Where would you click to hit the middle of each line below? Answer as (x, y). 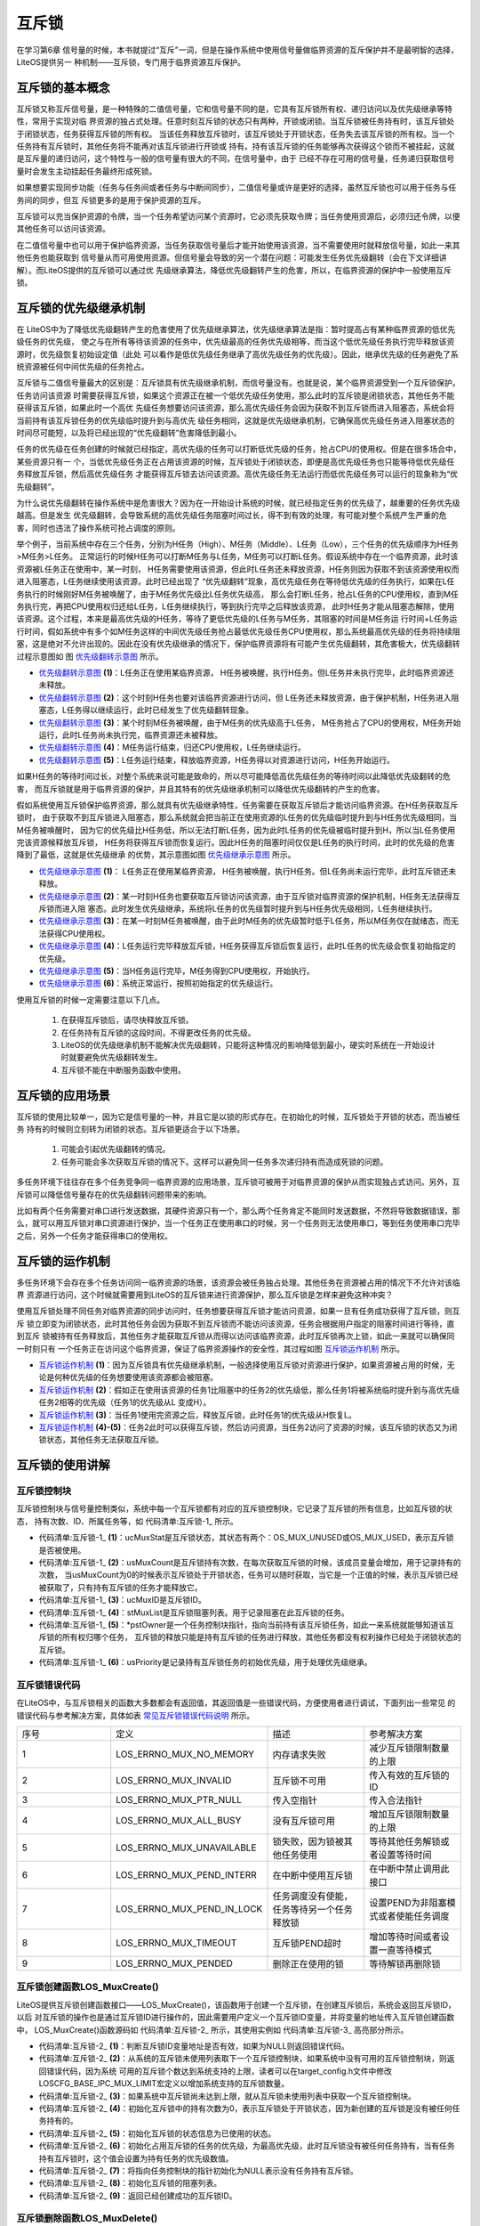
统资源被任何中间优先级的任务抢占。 (83, 366)
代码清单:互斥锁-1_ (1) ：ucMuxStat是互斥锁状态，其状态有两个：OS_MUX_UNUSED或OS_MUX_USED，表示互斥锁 (246, 1538)
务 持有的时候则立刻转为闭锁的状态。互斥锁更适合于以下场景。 (130, 1129)
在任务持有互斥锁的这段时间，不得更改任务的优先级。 (158, 1032)
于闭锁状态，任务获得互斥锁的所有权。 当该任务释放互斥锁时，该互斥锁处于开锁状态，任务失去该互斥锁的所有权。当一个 (236, 134)
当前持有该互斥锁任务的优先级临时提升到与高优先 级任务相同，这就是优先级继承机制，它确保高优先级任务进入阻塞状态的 (236, 420)
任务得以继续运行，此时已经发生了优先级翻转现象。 (160, 710)
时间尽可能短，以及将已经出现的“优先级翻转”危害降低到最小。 (129, 433)
